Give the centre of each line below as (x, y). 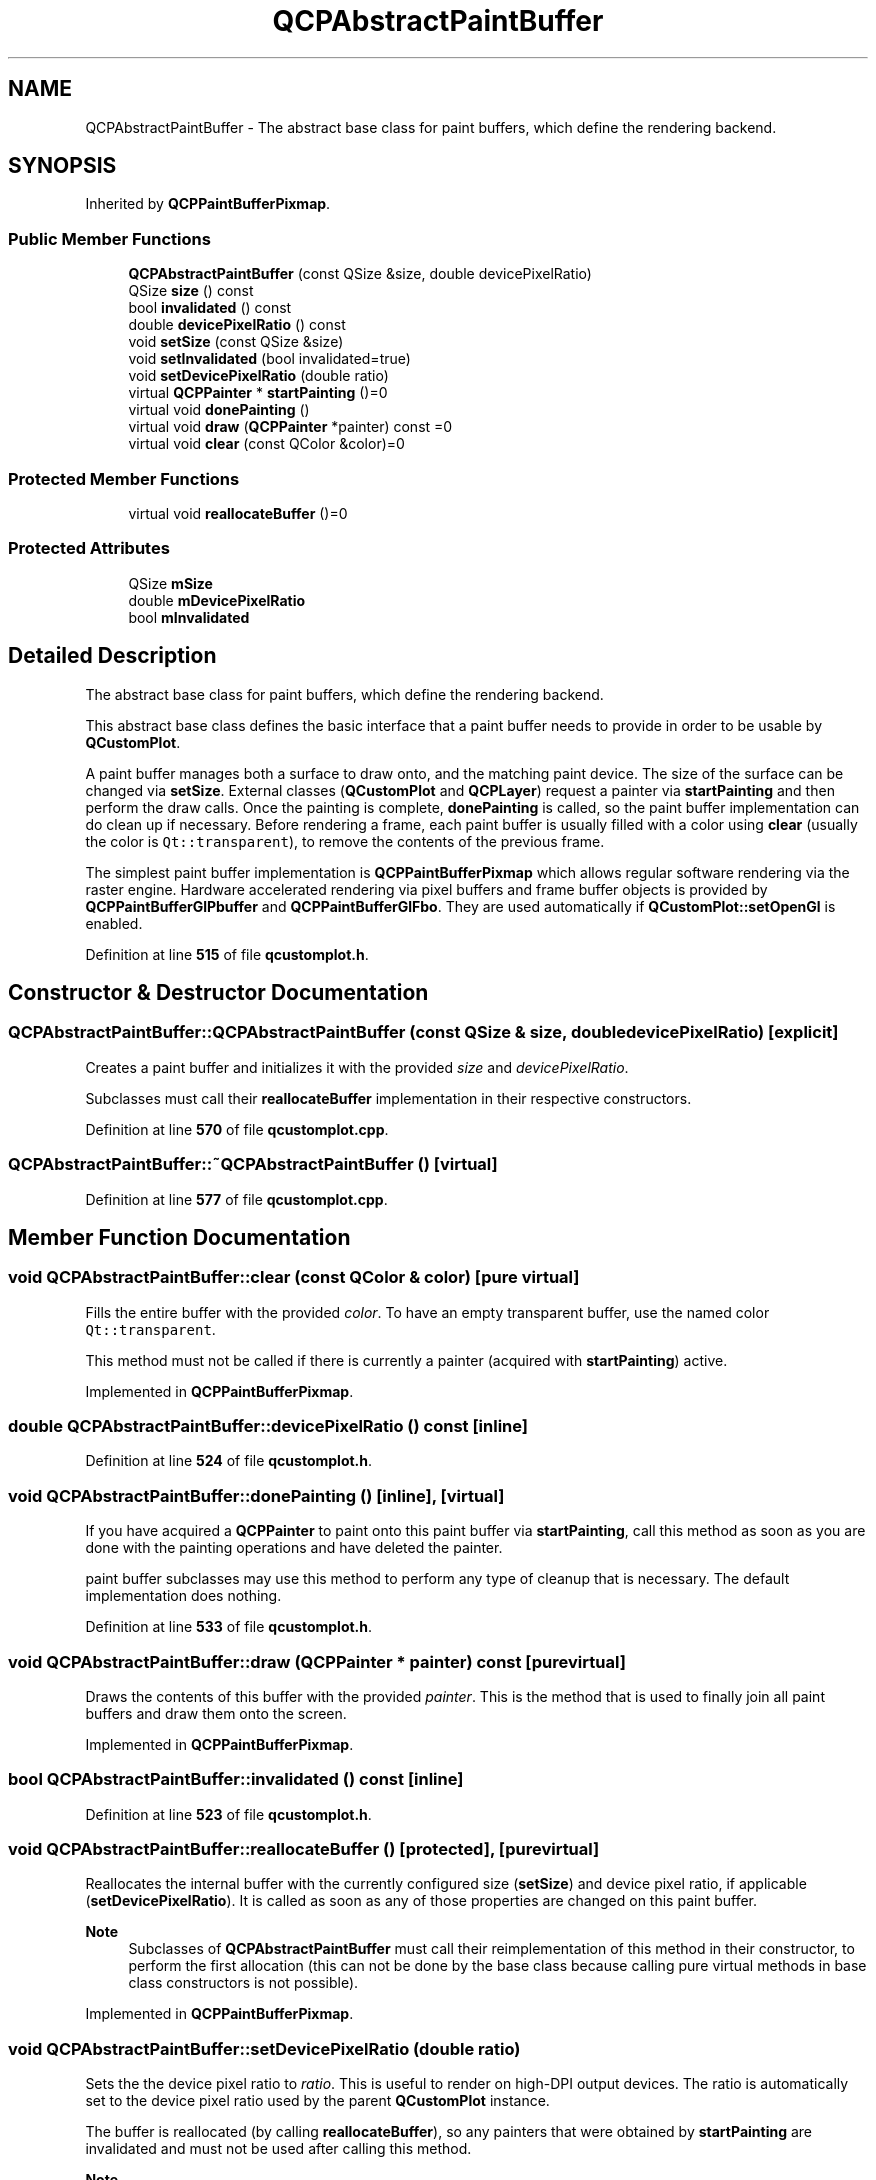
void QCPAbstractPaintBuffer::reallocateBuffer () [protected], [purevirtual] (304, 1849)
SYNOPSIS (62, 166)
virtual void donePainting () (219, 410)
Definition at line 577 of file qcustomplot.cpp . (236, 1199)
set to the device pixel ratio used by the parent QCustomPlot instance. (317, 2101)
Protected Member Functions (124, 478)
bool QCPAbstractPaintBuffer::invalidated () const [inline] (236, 1779)
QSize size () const (191, 291)
